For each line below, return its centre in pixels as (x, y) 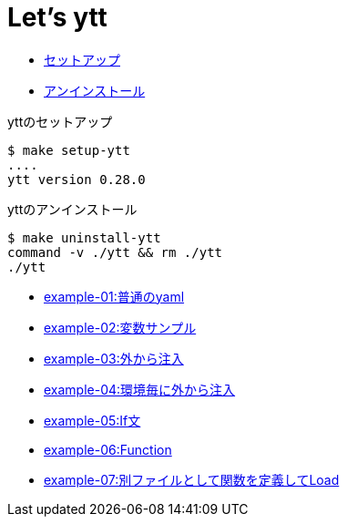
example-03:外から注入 (114, 358)
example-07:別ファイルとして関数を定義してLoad (192, 479)
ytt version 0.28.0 (77, 179)
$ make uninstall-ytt (84, 237)
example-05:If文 (92, 420)
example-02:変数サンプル (120, 327)
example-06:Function (108, 449)
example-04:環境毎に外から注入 (140, 389)
